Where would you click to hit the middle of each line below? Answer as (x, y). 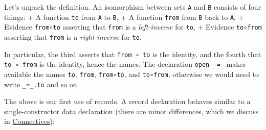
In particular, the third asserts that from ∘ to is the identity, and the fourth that (133, 54)
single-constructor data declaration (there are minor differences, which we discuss (131, 111)
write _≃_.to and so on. (42, 84)
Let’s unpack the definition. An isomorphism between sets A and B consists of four (133, 7)
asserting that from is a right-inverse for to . (73, 36)
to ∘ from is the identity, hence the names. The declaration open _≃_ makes (125, 64)
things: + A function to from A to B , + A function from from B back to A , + (124, 17)
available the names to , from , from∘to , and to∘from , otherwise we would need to (132, 74)
